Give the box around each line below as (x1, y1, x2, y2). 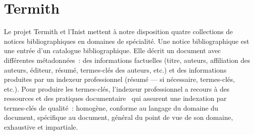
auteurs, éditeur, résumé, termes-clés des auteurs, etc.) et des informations (4, 64, 227, 75)
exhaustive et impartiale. (4, 122, 78, 132)
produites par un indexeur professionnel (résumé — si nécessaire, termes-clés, (4, 74, 235, 84)
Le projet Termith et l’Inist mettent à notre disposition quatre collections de (4, 26, 233, 37)
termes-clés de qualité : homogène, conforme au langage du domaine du (4, 102, 218, 113)
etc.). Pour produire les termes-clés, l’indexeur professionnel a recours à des (4, 83, 230, 94)
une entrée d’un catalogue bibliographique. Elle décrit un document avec (4, 45, 221, 56)
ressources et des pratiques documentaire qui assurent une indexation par (4, 93, 227, 103)
